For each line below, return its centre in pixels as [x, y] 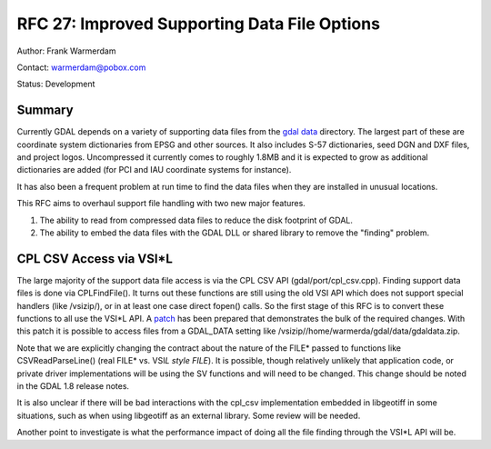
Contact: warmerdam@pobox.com [81, 67]
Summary [45, 110]
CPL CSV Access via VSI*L [95, 259]
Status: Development [56, 84]
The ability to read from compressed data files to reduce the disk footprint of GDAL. [196, 220]
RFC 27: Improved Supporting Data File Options [199, 24]
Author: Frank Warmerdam [66, 51]
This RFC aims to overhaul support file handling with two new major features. [161, 204]
